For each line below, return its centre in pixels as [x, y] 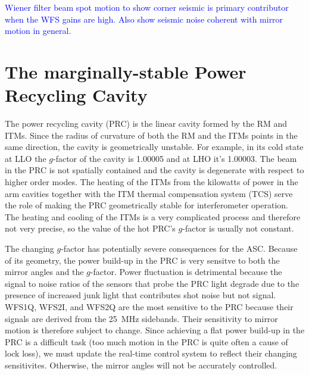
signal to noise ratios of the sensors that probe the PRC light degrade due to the [152, 283]
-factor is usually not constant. [238, 228]
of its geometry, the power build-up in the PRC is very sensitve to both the [142, 260]
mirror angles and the [44, 272]
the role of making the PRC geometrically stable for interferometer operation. [146, 205]
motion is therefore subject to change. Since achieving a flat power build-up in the [155, 330]
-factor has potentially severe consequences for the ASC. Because [179, 249]
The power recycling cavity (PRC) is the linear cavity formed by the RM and [146, 124]
